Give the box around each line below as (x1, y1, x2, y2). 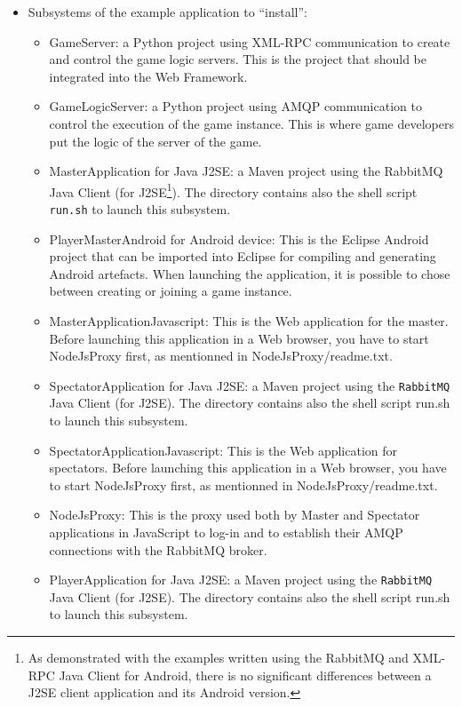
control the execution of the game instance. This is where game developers (49, 114, 454, 132)
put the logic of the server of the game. (49, 131, 262, 150)
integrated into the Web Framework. (49, 67, 248, 85)
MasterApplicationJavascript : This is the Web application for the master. (49, 312, 449, 330)
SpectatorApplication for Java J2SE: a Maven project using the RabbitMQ (49, 376, 450, 394)
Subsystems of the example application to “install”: (28, 3, 307, 20)
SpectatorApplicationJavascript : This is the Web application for (49, 441, 398, 459)
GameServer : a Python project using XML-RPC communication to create (49, 32, 450, 51)
